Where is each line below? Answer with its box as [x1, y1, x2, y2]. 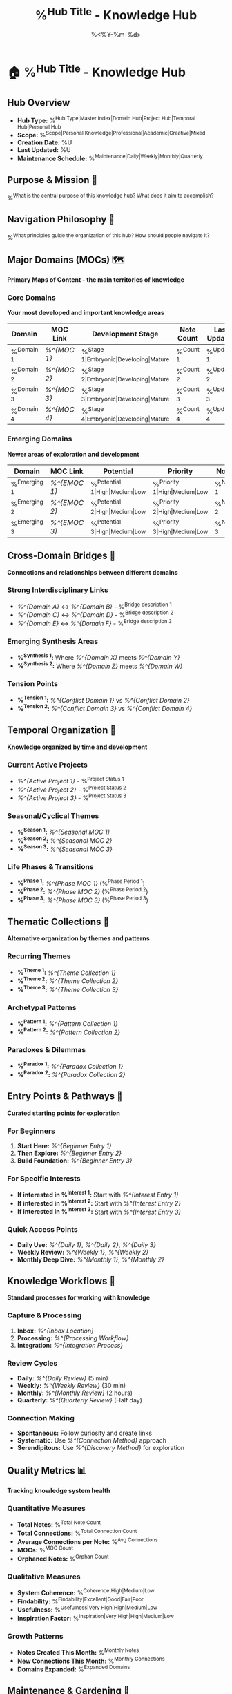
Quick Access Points [7, 1225, 78, 1235]
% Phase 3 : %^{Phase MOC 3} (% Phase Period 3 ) [17, 895, 148, 904]
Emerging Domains [7, 434, 72, 444]
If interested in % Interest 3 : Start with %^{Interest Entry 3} [17, 1206, 182, 1216]
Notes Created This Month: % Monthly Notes [17, 1646, 139, 1656]
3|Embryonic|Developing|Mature [81, 395, 170, 403]
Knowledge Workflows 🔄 [7, 1275, 116, 1286]
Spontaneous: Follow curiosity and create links [17, 1429, 153, 1438]
